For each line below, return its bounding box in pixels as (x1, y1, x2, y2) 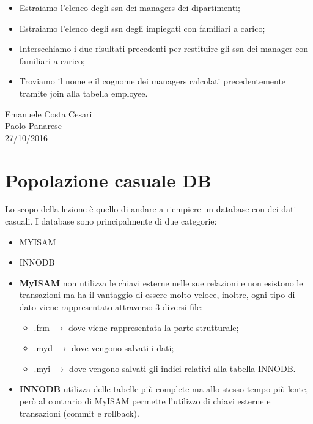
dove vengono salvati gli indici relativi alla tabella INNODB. (69, 362, 296, 374)
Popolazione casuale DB (5, 167, 212, 192)
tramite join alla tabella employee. (19, 86, 148, 99)
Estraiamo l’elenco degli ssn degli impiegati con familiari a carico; (19, 21, 265, 34)
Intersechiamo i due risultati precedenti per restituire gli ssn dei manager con (19, 42, 309, 55)
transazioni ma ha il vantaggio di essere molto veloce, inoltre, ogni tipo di (19, 288, 295, 301)
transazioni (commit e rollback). (19, 406, 139, 419)
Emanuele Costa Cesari (5, 107, 92, 120)
